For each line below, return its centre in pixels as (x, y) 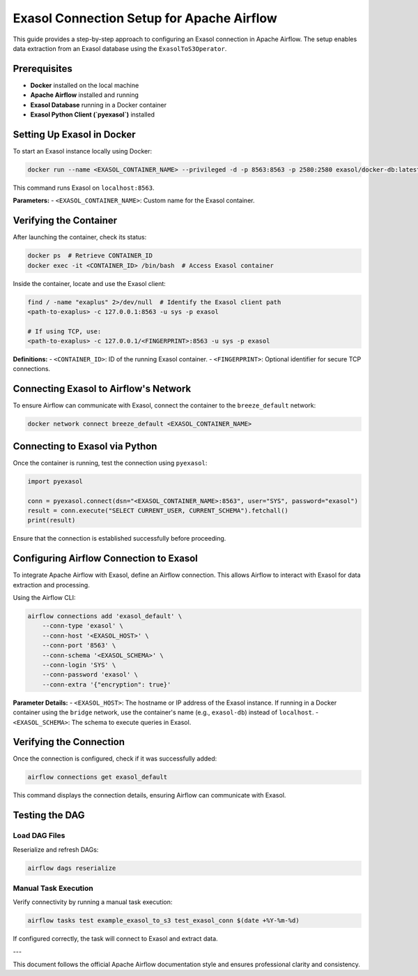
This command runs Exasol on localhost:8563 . (84, 188)
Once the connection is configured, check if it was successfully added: (115, 759)
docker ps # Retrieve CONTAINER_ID (90, 256)
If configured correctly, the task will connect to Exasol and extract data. (116, 939)
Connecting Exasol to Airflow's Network (102, 389)
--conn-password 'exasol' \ (90, 675)
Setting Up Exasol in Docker (74, 134)
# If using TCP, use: (64, 331)
